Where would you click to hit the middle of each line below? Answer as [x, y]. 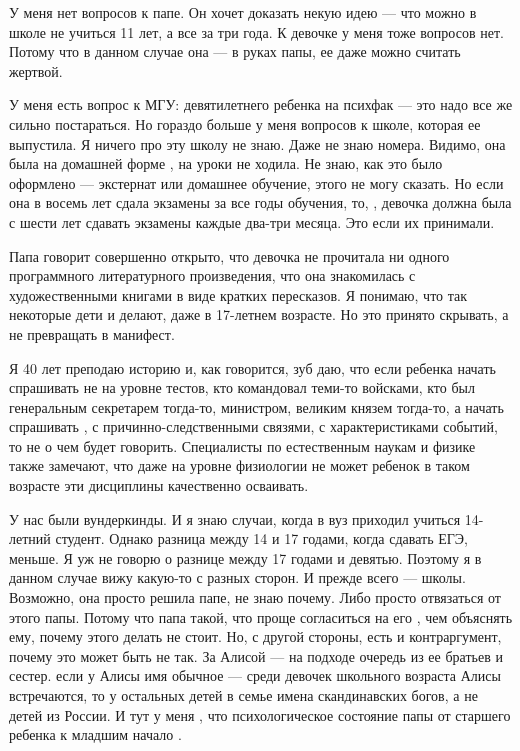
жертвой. [36, 70]
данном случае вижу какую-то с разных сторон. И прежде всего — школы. [237, 577]
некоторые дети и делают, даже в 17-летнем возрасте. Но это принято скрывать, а [259, 314]
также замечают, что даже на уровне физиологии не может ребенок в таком [239, 465]
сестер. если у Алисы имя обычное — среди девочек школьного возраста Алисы [255, 675]
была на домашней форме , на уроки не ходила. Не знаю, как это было [226, 163]
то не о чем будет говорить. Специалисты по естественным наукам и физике [242, 445]
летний [30, 538]
